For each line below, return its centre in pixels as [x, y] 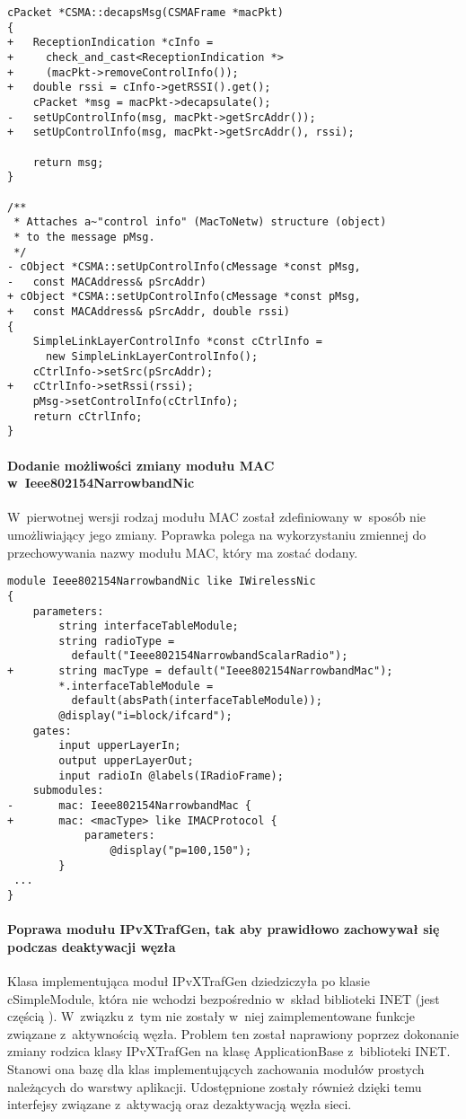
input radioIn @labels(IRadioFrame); [171, 775]
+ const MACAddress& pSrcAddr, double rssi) [149, 312]
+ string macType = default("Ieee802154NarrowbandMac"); [200, 671]
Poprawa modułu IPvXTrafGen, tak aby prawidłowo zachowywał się [224, 929]
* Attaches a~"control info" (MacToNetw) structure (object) [200, 222]
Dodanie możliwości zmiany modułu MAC [141, 465]
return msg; [68, 162]
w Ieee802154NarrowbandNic [101, 483]
